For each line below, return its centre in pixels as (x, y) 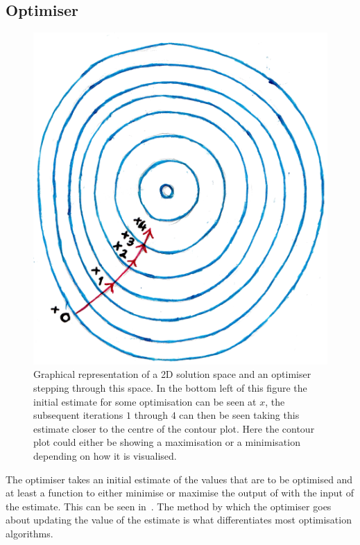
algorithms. (29, 534)
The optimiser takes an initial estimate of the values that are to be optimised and (179, 479)
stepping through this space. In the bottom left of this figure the (170, 388)
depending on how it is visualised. (105, 456)
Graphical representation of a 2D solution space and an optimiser (172, 374)
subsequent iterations (78, 415)
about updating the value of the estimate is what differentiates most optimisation (179, 520)
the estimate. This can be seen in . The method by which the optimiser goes (169, 506)
